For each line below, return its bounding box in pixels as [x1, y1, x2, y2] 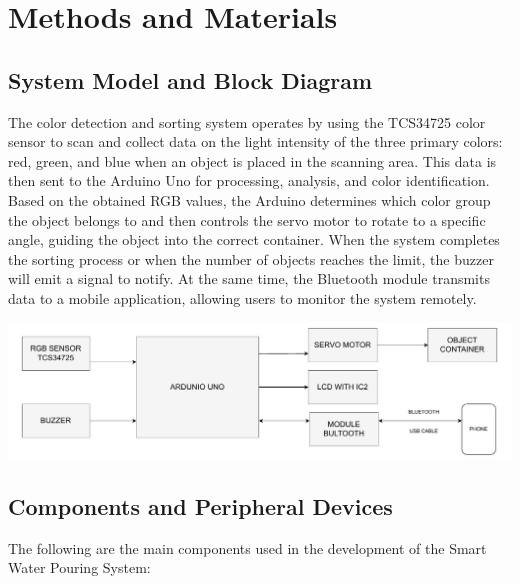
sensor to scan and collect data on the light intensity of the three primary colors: [8, 131, 503, 152]
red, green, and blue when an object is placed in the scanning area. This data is [8, 150, 497, 171]
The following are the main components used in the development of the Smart [8, 537, 487, 558]
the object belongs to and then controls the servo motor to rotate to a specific [8, 209, 486, 230]
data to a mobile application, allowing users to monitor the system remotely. [8, 287, 477, 308]
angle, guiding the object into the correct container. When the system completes [8, 229, 500, 250]
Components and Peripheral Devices [8, 490, 393, 521]
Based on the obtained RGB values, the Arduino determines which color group [8, 189, 491, 210]
